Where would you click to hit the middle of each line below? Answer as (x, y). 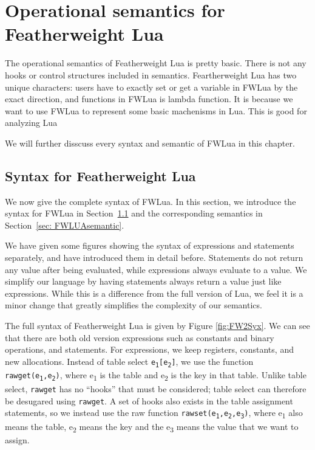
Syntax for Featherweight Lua (100, 175)
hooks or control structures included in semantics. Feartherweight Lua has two (151, 74)
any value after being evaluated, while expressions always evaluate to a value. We (156, 269)
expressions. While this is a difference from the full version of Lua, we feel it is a (154, 293)
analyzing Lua (31, 123)
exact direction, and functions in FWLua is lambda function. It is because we (149, 99)
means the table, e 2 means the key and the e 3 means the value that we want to (152, 427)
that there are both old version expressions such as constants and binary (140, 337)
